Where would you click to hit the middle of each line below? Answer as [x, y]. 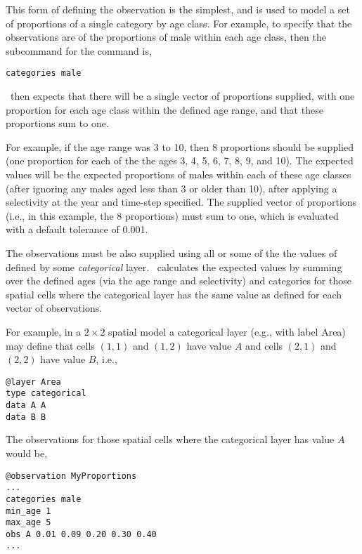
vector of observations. [54, 308]
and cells [264, 345]
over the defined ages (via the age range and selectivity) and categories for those [179, 281]
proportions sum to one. [57, 123]
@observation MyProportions [71, 476]
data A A [26, 405]
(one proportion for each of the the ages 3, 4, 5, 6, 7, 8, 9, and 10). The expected [180, 160]
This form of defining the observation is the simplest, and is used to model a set [178, 9]
